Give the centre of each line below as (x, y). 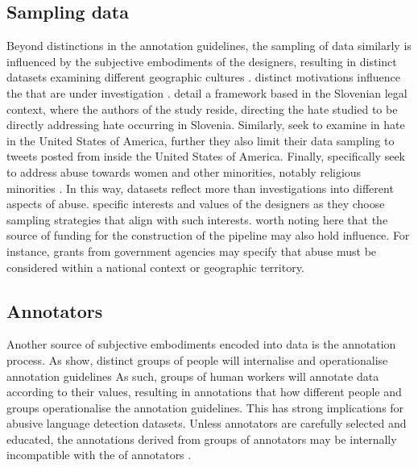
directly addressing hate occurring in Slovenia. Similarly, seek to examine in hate (206, 125)
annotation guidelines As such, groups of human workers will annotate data (193, 376)
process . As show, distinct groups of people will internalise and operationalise (197, 359)
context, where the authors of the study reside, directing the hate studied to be (202, 109)
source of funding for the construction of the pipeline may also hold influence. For (208, 235)
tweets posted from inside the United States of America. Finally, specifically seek (206, 156)
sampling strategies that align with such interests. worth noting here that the (197, 219)
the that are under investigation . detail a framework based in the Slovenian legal (207, 92)
